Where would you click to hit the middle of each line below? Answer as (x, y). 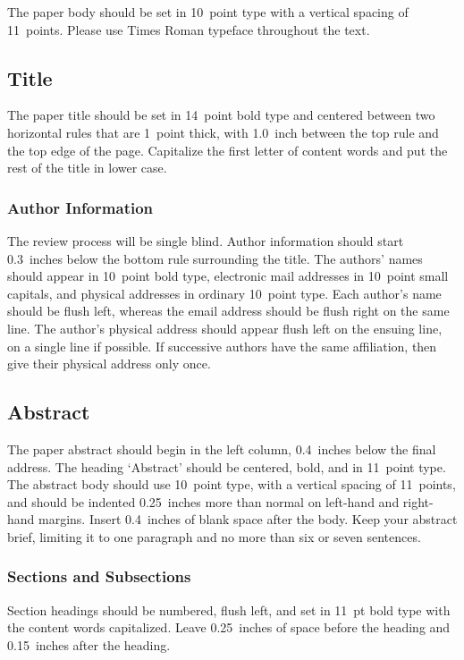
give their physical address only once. (109, 364)
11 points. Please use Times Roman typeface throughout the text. (189, 29)
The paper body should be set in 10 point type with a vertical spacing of (208, 12)
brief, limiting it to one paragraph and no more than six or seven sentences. (214, 536)
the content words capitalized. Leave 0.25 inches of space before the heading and (229, 627)
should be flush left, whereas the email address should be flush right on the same (228, 311)
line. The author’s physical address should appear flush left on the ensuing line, (225, 328)
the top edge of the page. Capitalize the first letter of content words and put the (228, 150)
